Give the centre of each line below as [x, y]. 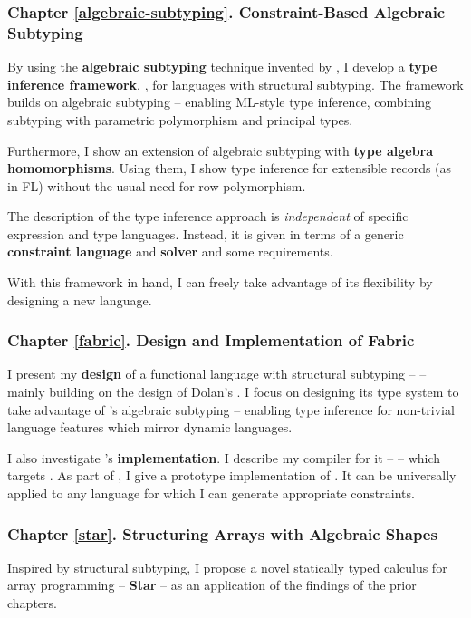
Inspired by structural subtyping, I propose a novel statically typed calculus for [227, 567]
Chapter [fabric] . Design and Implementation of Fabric [211, 340]
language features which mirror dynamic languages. [150, 427]
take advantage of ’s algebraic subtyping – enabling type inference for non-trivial [231, 409]
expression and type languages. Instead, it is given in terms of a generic [206, 233]
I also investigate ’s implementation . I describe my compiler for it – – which [224, 457]
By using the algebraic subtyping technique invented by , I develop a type [222, 67]
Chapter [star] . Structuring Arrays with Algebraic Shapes [222, 533]
